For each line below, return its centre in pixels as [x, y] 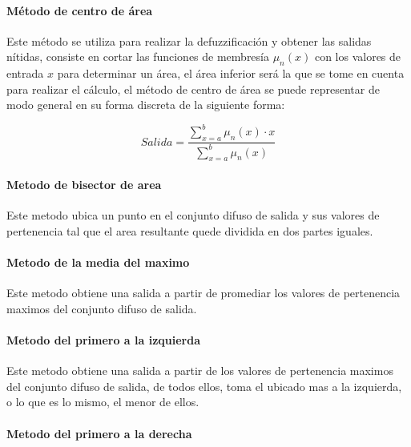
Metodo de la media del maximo [98, 262]
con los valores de [358, 56]
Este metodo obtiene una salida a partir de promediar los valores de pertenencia [203, 293]
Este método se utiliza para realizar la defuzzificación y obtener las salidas [189, 40]
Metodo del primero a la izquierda [103, 340]
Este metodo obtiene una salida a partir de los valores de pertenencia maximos [200, 370]
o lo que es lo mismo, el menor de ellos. [103, 402]
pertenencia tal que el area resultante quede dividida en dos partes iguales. [190, 230]
